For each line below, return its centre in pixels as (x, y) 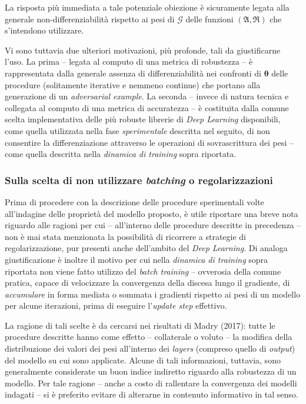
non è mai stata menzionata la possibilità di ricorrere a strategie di (125, 236)
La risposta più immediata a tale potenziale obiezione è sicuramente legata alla (147, 7)
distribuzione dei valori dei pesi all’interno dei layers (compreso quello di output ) (150, 348)
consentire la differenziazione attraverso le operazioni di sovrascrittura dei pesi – (149, 142)
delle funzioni (209, 19)
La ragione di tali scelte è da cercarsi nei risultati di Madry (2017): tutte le (140, 325)
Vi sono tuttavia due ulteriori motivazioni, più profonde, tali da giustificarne (143, 50)
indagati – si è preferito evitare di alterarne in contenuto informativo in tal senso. (152, 394)
